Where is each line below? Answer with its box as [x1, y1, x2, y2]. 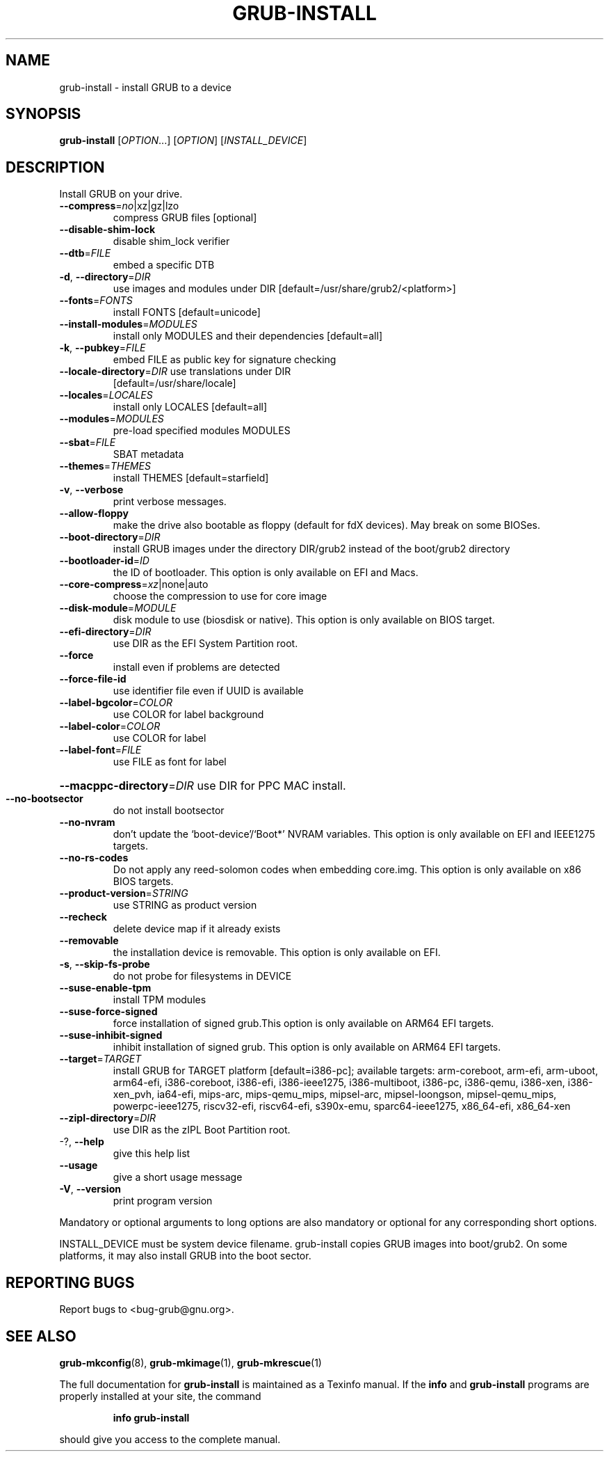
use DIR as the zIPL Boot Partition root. [113, 1124, 291, 1136]
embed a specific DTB [113, 259, 215, 271]
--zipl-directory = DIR [59, 1112, 156, 1124]
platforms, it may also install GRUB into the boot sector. [59, 1250, 311, 1262]
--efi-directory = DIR [59, 626, 152, 638]
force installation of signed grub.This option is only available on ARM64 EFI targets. [113, 1017, 494, 1030]
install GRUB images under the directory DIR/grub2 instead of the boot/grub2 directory [113, 543, 510, 555]
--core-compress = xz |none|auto [59, 578, 209, 591]
